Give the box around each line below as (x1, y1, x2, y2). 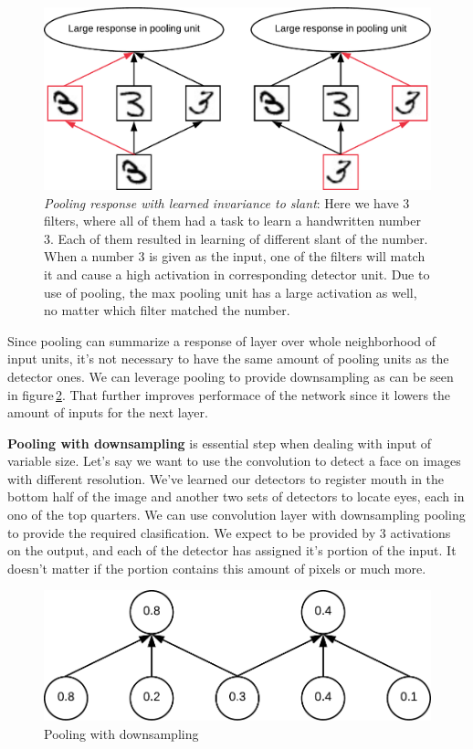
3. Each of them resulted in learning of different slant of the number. (44, 228, 428, 248)
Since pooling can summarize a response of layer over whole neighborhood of (7, 331, 436, 350)
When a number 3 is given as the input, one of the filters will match (44, 247, 426, 266)
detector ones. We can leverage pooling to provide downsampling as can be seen (7, 366, 454, 385)
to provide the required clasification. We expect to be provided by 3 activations (7, 522, 451, 542)
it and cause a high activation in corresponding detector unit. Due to (44, 264, 430, 283)
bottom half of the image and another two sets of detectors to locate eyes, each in (7, 487, 465, 506)
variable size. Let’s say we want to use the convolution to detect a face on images (7, 451, 461, 470)
